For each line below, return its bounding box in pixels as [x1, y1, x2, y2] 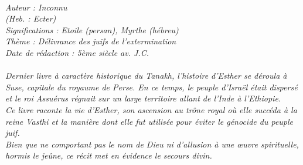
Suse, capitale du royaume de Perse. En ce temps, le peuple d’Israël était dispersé [5, 80, 298, 93]
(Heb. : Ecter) [5, 12, 56, 24]
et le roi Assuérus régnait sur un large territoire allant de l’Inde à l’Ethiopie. [5, 92, 281, 104]
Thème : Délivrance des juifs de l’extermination [5, 35, 176, 47]
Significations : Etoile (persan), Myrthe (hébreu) [5, 23, 179, 36]
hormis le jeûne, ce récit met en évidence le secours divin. [5, 149, 212, 162]
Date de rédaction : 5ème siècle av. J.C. [5, 46, 149, 58]
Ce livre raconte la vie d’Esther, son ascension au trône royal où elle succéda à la [5, 103, 297, 115]
